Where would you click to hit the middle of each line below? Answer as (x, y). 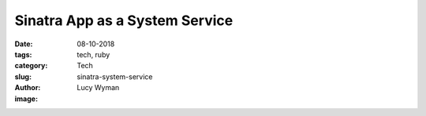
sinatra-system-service (115, 76)
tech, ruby (93, 54)
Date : (24, 44)
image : (26, 99)
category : (31, 66)
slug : (23, 76)
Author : (28, 88)
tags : (23, 54)
